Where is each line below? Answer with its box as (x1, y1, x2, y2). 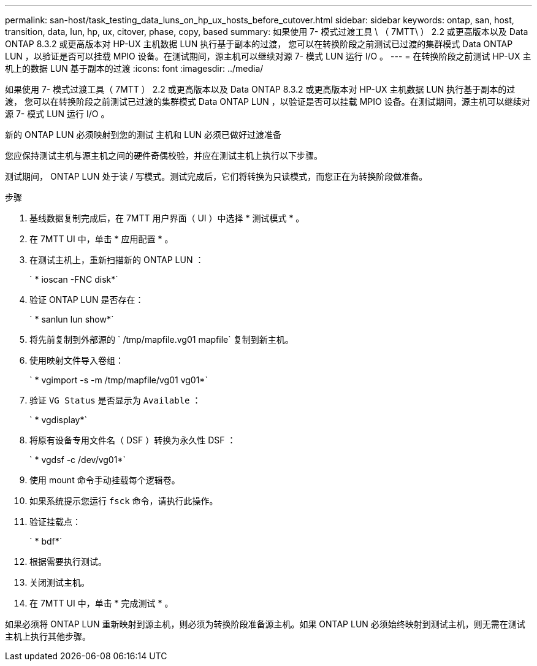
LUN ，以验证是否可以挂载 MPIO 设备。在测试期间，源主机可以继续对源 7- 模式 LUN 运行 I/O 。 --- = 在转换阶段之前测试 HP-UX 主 (5, 51, 531, 61)
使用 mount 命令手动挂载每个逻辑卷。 (29, 475, 180, 485)
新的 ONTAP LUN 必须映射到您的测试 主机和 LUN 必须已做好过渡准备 (5, 129, 282, 140)
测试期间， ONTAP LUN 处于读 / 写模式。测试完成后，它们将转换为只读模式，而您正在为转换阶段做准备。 (5, 171, 428, 182)
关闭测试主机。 (29, 577, 89, 588)
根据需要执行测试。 (29, 556, 107, 567)
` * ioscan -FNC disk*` (29, 274, 118, 285)
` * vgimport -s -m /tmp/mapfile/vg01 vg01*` (29, 375, 208, 385)
